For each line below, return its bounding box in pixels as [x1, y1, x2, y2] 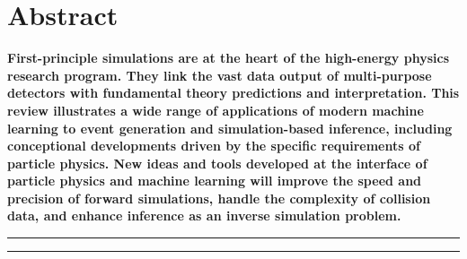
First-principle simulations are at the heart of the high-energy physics [7, 48, 450, 67]
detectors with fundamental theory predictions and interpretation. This [7, 83, 460, 102]
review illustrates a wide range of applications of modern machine [7, 100, 424, 119]
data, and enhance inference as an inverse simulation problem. [7, 206, 401, 225]
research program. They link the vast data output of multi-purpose [7, 65, 432, 84]
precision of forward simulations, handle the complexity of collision [7, 188, 431, 207]
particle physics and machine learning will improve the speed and [7, 171, 422, 190]
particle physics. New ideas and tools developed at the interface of [7, 153, 427, 172]
